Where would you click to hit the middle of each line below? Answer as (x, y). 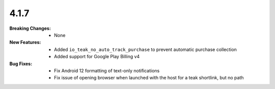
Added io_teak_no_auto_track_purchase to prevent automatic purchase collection (145, 49)
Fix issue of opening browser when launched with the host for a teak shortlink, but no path (149, 78)
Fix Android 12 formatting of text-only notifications (107, 70)
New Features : (25, 42)
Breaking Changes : (30, 28)
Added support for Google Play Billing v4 (97, 57)
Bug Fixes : (21, 64)
